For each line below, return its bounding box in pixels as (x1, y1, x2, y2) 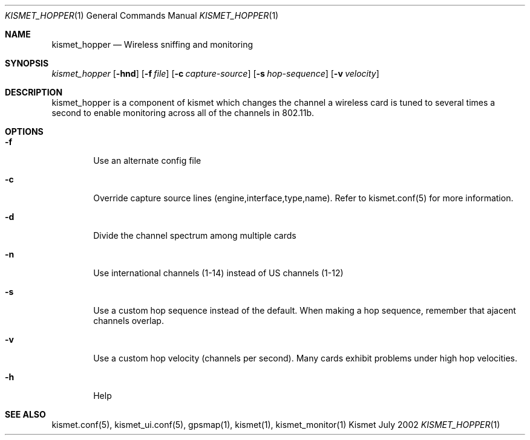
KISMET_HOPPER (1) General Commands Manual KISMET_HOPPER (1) (5, 10, 279, 21)
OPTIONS (5, 126, 44, 137)
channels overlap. (93, 315, 164, 326)
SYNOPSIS (5, 58, 49, 68)
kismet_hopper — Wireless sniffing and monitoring (51, 39, 254, 50)
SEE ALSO (5, 409, 46, 419)
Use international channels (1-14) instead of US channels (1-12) (93, 268, 344, 278)
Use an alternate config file (93, 155, 201, 166)
